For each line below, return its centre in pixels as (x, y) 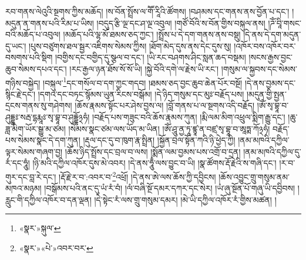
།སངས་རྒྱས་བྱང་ (270, 57)
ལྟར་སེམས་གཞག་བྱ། (34, 151)
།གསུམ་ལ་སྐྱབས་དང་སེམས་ (259, 68)
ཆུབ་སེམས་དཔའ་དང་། (36, 68)
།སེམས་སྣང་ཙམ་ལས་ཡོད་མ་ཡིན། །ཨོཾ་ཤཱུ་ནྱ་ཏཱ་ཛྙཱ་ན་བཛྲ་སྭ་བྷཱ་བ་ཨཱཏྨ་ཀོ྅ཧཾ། (169, 128)
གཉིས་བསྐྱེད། (23, 82)
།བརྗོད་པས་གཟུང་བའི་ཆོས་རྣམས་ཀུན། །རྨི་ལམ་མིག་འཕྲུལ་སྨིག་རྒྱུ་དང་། (189, 117)
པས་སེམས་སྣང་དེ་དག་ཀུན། (43, 140)
